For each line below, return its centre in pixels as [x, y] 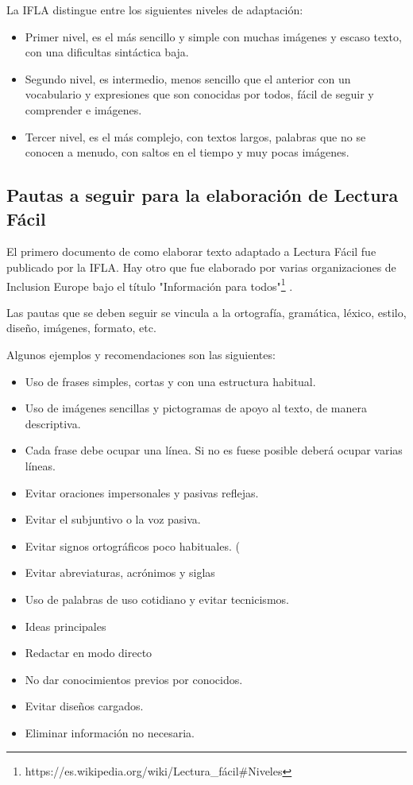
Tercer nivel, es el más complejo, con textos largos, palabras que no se [195, 136]
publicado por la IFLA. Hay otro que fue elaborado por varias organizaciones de [201, 267]
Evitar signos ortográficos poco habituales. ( [132, 545]
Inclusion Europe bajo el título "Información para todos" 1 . [150, 284]
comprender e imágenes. [83, 109]
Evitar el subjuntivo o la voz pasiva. [113, 519]
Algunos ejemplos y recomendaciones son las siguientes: [141, 354]
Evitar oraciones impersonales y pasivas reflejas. [142, 492]
